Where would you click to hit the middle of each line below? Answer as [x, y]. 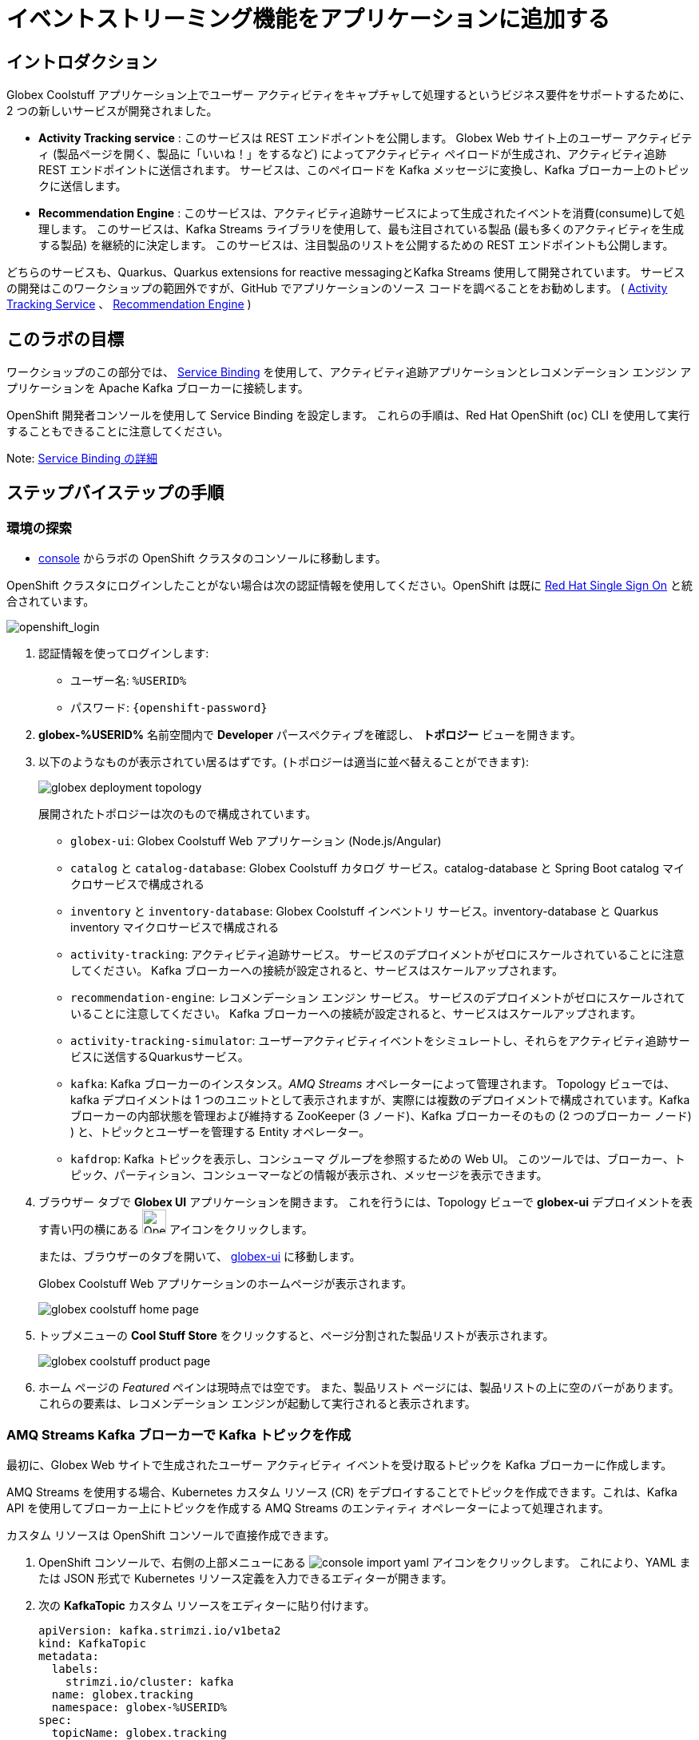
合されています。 [51, 602]
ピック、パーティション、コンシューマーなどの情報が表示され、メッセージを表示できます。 [309, 1175]
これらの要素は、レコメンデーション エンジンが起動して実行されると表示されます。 [257, 1404]
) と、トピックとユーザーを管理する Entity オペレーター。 [220, 1132]
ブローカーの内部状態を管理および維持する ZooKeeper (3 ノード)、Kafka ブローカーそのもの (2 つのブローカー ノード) [381, 1116]
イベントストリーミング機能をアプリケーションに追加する [308, 19]
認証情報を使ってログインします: [124, 653]
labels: [75, 1668]
